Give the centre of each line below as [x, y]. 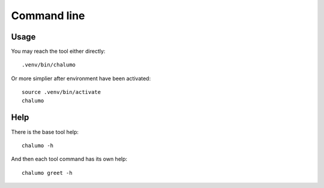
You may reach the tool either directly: [58, 51]
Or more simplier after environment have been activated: [81, 78]
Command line [48, 16]
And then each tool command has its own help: [69, 159]
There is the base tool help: [45, 132]
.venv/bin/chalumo [49, 65]
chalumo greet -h [47, 173]
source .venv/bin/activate [61, 92]
